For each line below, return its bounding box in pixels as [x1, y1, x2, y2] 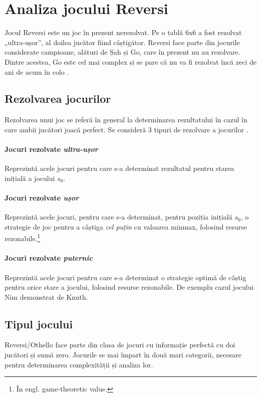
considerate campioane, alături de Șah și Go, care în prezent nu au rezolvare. [5, 47, 240, 57]
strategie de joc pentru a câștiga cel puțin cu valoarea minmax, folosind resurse [5, 221, 247, 232]
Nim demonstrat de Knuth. [5, 291, 88, 302]
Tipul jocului [5, 316, 73, 331]
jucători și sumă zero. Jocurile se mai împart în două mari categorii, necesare [5, 349, 241, 360]
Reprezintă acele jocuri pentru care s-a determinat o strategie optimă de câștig [5, 272, 246, 282]
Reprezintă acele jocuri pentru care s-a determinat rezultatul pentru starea [5, 163, 234, 173]
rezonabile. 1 [5, 232, 41, 244]
